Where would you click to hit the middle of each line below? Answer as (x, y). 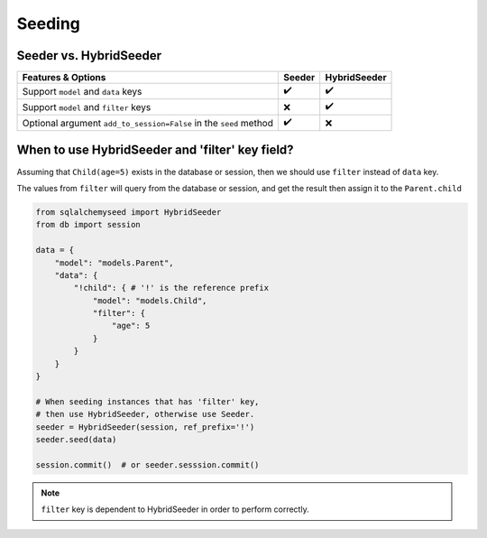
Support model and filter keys (87, 107)
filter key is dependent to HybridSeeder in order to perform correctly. (175, 509)
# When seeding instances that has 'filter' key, (147, 401)
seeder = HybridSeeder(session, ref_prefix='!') (145, 427)
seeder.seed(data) (76, 439)
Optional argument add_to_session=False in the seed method (148, 123)
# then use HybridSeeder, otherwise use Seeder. (145, 414)
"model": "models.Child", (150, 301)
